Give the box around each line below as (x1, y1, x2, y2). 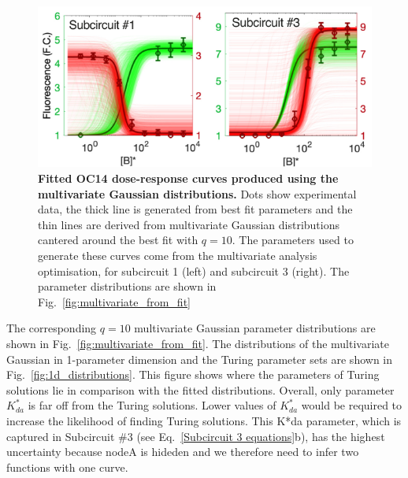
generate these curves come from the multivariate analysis (38, 246, 317, 263)
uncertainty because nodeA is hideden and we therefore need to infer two (6, 443, 359, 460)
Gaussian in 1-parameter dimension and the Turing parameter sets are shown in (6, 350, 393, 367)
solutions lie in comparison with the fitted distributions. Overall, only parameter (6, 381, 395, 398)
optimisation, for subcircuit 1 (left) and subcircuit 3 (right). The (38, 262, 350, 279)
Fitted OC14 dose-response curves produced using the (38, 170, 339, 186)
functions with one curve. (6, 458, 128, 475)
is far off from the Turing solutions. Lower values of (28, 397, 276, 413)
